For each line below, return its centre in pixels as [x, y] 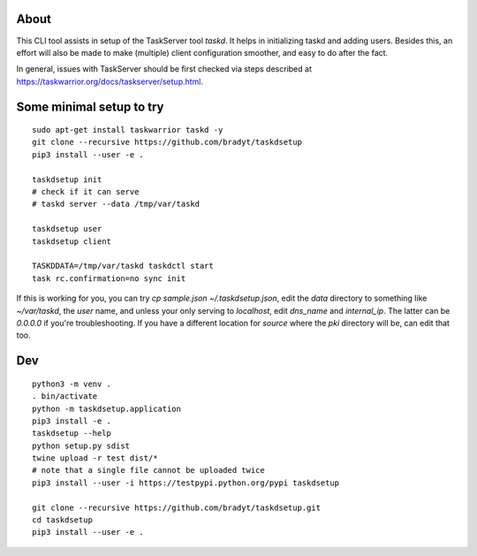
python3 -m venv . [72, 384]
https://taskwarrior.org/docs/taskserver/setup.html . [110, 81]
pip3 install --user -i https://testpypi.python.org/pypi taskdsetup [186, 483]
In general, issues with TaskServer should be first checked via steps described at [164, 69]
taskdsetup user [67, 229]
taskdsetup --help [72, 434]
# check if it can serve [86, 192]
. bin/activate [65, 396]
